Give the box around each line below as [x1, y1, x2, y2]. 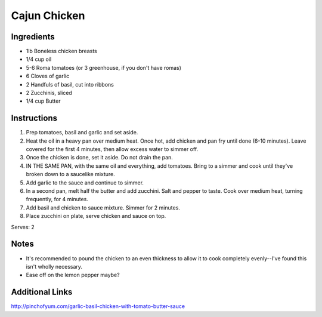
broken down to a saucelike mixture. [26, 171, 116, 178]
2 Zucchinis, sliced [26, 90, 73, 97]
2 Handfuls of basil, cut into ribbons [26, 81, 114, 88]
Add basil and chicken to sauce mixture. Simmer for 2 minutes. [26, 204, 180, 211]
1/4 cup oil [26, 56, 52, 63]
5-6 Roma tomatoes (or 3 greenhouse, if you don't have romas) [26, 64, 182, 71]
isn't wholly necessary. [26, 263, 83, 270]
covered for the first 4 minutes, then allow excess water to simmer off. [26, 146, 199, 153]
